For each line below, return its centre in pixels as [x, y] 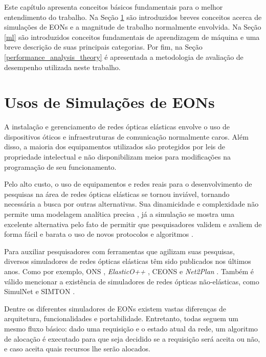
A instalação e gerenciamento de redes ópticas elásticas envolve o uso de [117, 127]
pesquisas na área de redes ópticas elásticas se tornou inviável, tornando [117, 194]
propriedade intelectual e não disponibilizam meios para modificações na [117, 157]
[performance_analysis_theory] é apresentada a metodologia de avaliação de [124, 57]
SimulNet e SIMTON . [40, 291]
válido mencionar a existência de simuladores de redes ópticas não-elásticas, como [132, 281]
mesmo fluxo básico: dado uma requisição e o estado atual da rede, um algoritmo [131, 328]
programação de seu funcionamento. [60, 166]
